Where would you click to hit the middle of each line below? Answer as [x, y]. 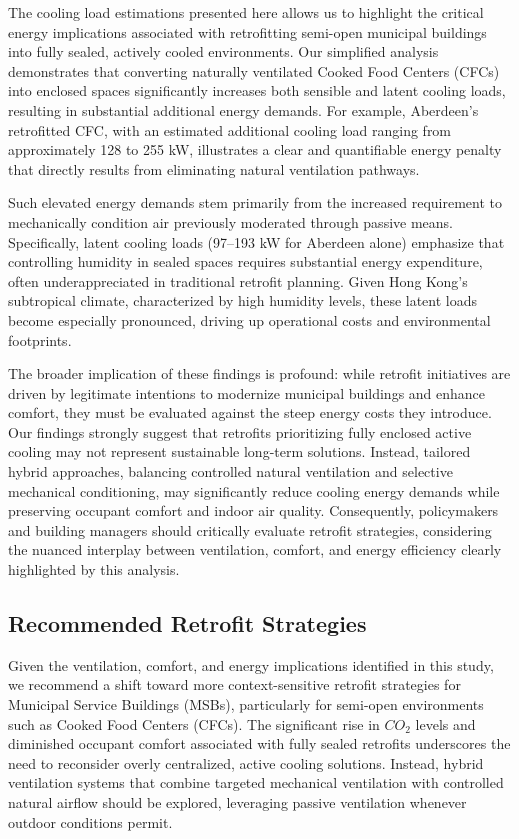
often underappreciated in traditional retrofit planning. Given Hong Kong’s [238, 280]
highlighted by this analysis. [94, 569]
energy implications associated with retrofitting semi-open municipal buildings [247, 31]
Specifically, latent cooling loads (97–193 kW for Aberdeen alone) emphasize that [256, 241]
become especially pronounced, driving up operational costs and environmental [249, 319]
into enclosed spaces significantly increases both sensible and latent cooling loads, [257, 90]
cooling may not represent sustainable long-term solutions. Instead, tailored [239, 451]
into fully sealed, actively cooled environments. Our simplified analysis [223, 51]
